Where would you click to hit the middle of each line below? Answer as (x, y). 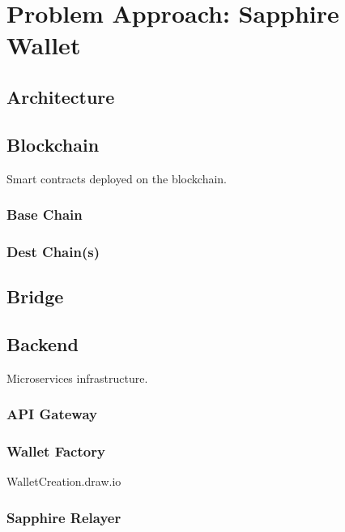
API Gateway (52, 414)
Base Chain (45, 215)
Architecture (61, 96)
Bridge (35, 296)
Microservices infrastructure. (77, 378)
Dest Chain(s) (53, 251)
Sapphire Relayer (64, 517)
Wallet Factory (56, 451)
